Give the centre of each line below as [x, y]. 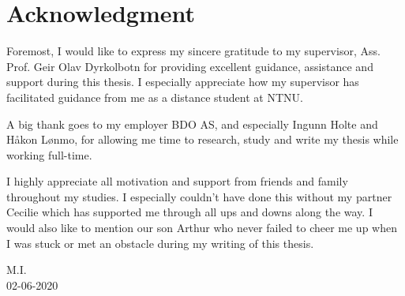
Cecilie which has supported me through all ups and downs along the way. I [189, 212]
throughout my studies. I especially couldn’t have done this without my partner [199, 196]
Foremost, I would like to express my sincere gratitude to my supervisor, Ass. [193, 51]
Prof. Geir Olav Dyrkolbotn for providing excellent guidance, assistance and [190, 66]
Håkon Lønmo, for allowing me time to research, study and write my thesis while [202, 139]
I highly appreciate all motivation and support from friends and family [177, 181]
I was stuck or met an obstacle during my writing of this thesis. [160, 243]
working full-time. [49, 154]
